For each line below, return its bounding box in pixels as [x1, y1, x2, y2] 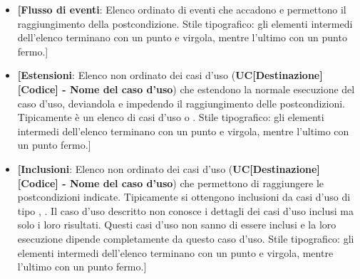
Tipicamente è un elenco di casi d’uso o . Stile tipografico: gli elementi [17, 110, 324, 125]
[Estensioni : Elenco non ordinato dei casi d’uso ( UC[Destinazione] [17, 68, 323, 83]
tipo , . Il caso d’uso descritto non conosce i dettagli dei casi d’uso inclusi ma [17, 203, 354, 218]
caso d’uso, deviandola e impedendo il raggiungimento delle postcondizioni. [17, 95, 345, 110]
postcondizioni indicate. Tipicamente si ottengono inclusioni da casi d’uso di [17, 189, 351, 204]
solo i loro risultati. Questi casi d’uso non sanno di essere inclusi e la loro [17, 217, 336, 232]
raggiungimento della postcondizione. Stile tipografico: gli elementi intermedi [17, 16, 353, 31]
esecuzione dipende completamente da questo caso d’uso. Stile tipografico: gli [17, 231, 354, 246]
